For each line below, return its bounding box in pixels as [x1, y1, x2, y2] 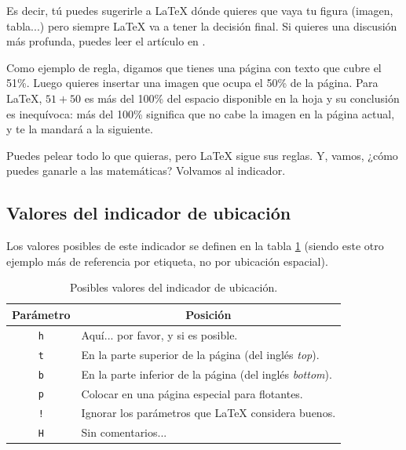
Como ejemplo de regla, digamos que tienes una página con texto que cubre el [6, 59, 382, 75]
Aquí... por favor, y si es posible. [81, 326, 238, 343]
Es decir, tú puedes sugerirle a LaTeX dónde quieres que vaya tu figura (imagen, [6, 2, 393, 18]
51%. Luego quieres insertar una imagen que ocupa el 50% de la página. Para [6, 74, 379, 91]
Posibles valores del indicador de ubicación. [69, 279, 278, 296]
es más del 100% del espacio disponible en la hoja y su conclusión [84, 89, 400, 106]
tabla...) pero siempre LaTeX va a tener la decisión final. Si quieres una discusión [6, 17, 397, 34]
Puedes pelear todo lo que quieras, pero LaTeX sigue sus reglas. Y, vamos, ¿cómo [6, 147, 398, 163]
